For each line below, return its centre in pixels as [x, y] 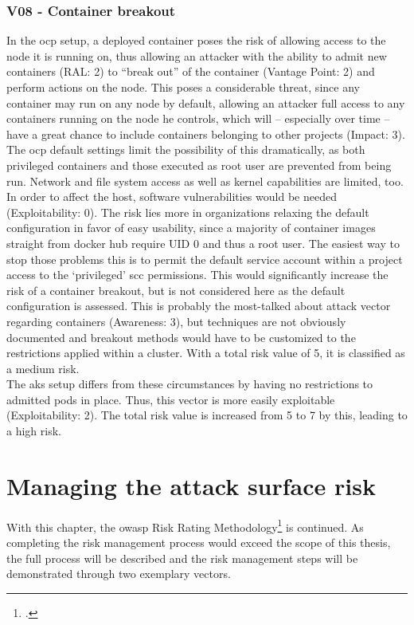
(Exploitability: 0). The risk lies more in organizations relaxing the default [188, 212]
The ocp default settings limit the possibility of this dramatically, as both [186, 149]
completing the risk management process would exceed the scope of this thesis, [199, 542]
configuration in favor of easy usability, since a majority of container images [191, 228]
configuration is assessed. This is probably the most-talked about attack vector [199, 306]
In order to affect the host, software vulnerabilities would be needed [172, 197]
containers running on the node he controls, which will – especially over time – [198, 118]
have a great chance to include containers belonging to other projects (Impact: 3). [206, 134]
